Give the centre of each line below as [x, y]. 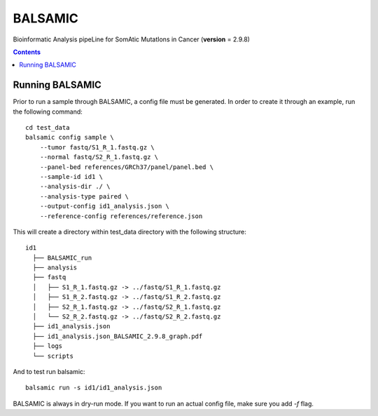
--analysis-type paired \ [84, 196]
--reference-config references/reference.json [121, 216]
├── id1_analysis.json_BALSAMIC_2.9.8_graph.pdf [118, 336]
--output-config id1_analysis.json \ [104, 206]
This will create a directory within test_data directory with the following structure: [129, 232]
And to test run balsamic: [49, 371]
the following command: [48, 112]
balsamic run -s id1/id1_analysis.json [94, 388]
